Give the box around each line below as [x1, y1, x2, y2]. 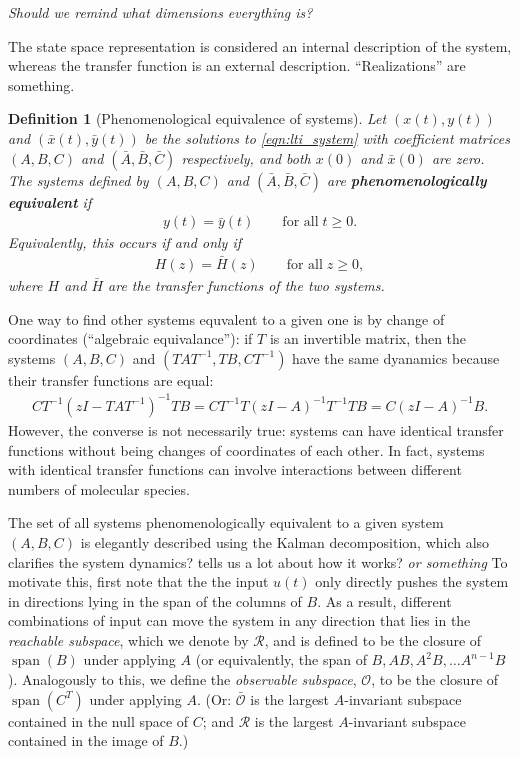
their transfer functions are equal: [8, 369, 214, 390]
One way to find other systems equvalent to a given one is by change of [8, 308, 445, 329]
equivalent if [8, 191, 92, 212]
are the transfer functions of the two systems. [108, 275, 385, 296]
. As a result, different [317, 590, 452, 611]
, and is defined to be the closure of [264, 629, 482, 650]
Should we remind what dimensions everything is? [8, 2, 313, 22]
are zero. [431, 147, 485, 168]
